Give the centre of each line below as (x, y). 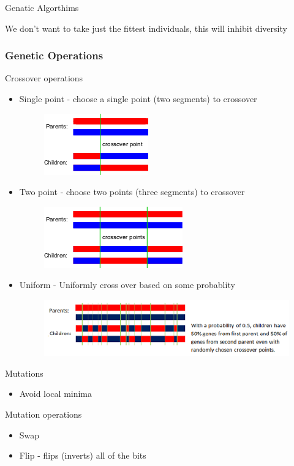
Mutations (24, 373)
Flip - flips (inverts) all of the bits (83, 455)
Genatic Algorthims (42, 7)
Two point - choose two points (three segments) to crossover (132, 192)
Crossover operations (44, 78)
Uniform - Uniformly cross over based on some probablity (127, 285)
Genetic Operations (54, 55)
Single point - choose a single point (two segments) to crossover (138, 98)
